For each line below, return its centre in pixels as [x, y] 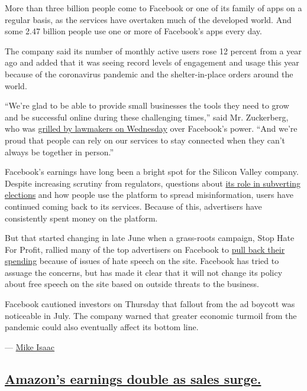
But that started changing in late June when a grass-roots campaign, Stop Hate [150, 238]
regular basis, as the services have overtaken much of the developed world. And [148, 19]
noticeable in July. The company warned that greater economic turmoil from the [151, 315]
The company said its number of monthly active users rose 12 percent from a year [153, 50]
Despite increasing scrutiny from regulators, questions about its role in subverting [153, 183]
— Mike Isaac [30, 346]
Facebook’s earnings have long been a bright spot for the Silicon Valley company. [152, 172]
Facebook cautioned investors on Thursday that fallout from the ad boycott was [150, 304]
